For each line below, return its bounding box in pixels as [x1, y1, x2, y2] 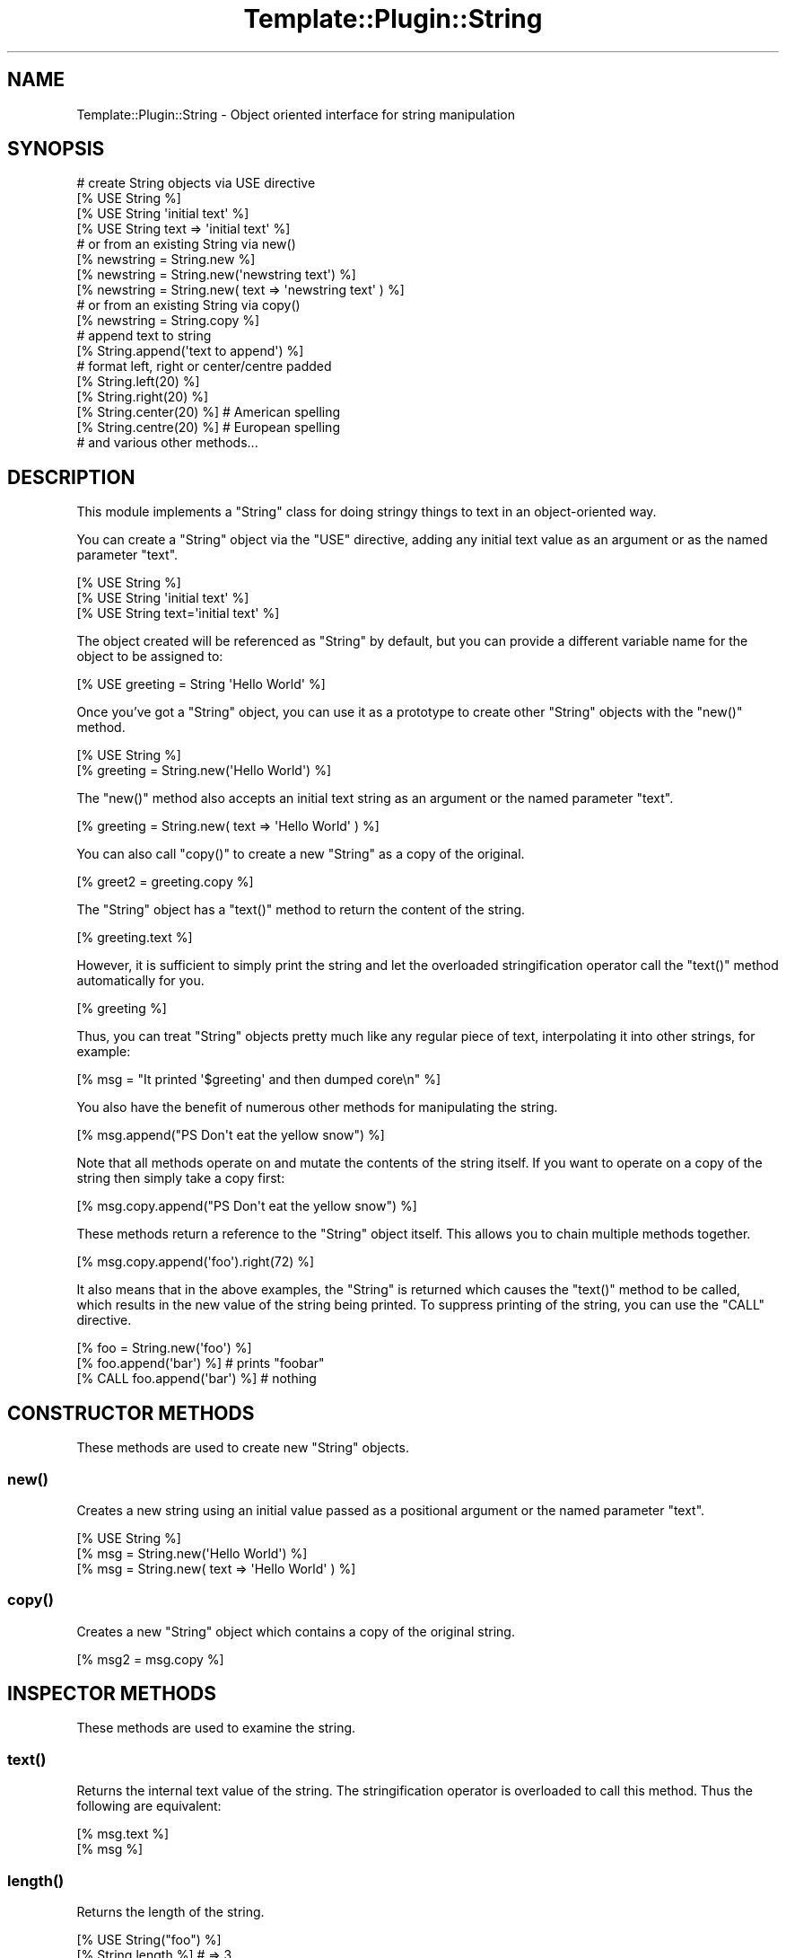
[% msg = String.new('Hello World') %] [76, 1545, 308, 1561]
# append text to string [76, 328, 212, 344]
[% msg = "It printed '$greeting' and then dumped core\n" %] [76, 1072, 441, 1088]
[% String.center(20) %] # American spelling [76, 404, 341, 420]
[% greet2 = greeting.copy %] [76, 874, 254, 890]
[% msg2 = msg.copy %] [76, 1651, 224, 1667]
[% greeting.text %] [76, 930, 193, 946]
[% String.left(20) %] [76, 374, 200, 390]
